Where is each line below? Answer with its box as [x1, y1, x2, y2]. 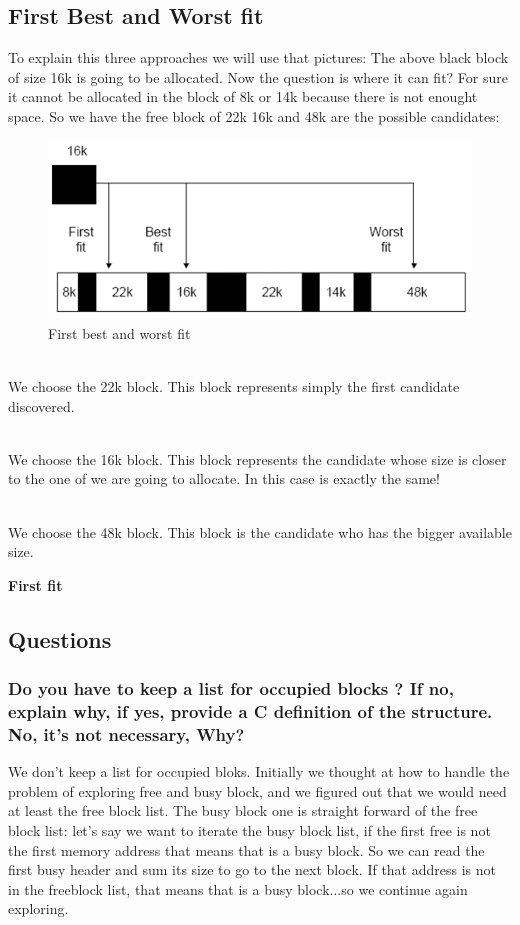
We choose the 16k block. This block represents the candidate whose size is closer [8, 448, 507, 469]
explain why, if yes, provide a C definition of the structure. [8, 698, 493, 723]
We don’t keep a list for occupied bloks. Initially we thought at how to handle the [8, 761, 510, 782]
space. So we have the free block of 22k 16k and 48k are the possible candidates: [8, 105, 500, 126]
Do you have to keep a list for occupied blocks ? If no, [8, 676, 454, 701]
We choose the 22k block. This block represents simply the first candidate [8, 375, 460, 396]
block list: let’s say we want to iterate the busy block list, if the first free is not [8, 819, 491, 840]
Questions [8, 623, 112, 654]
